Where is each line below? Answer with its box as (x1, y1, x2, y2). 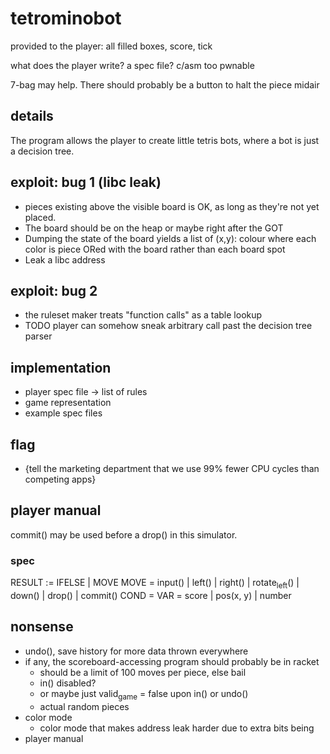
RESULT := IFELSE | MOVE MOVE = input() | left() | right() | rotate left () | (10, 577, 300, 591)
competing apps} (24, 473, 97, 485)
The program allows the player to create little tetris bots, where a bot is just (10, 134, 320, 146)
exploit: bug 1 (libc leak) (10, 174, 162, 191)
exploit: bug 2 (10, 282, 98, 299)
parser (24, 330, 53, 342)
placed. (24, 211, 57, 223)
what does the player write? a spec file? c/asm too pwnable (10, 59, 255, 71)
